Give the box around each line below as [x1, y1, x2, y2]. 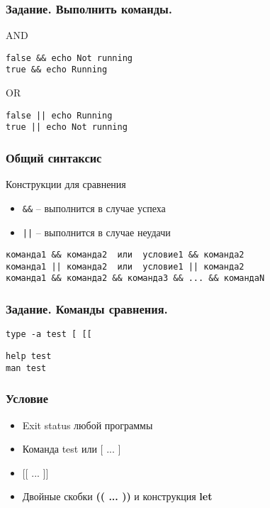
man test [6, 363, 47, 373]
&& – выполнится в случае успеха [22, 200, 166, 215]
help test [6, 351, 52, 361]
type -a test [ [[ [6, 329, 92, 340]
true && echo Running [6, 65, 108, 75]
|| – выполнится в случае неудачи [22, 224, 171, 239]
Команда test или [22, 441, 97, 456]
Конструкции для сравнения [6, 177, 126, 192]
